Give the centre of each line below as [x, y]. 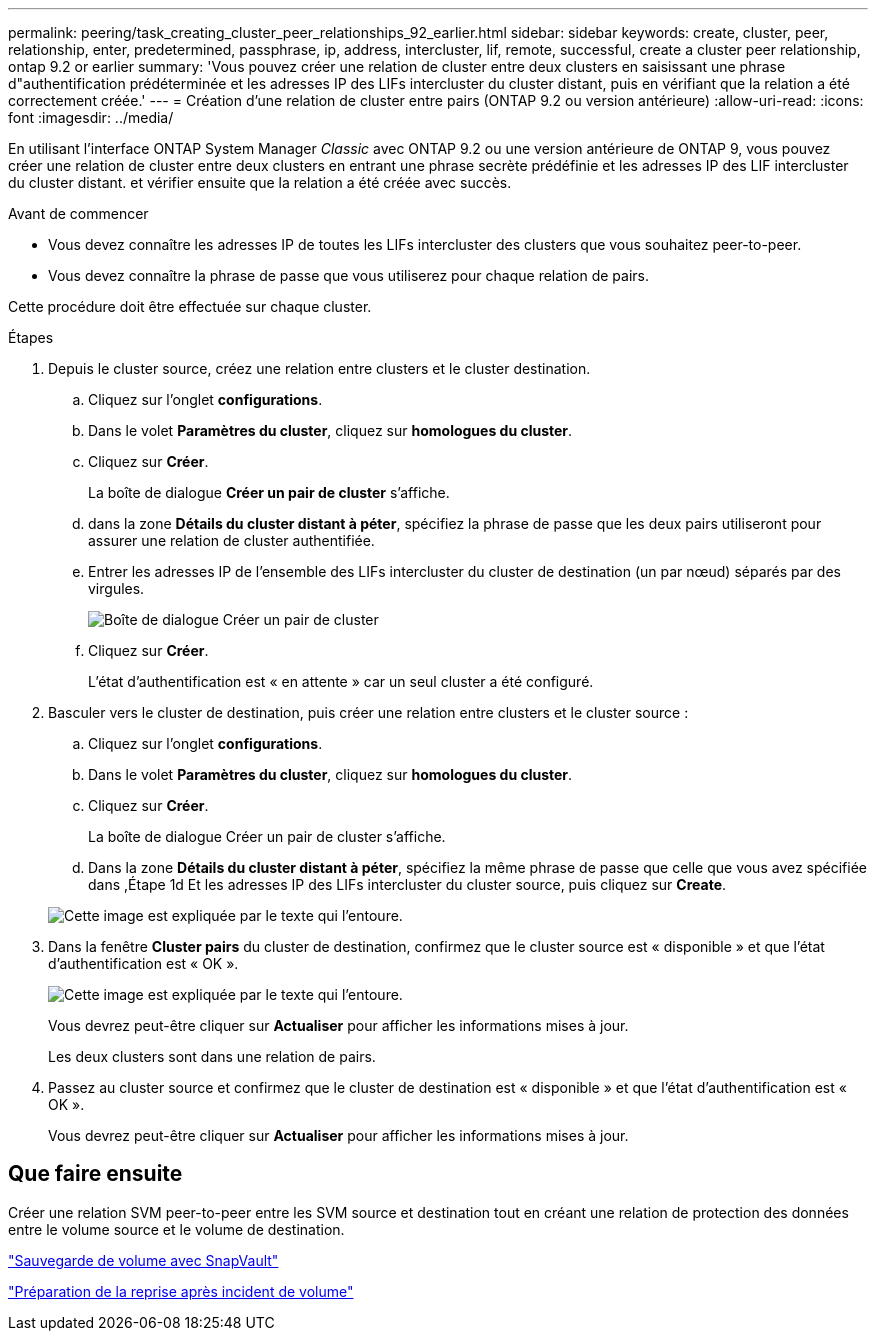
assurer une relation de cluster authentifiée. [231, 540]
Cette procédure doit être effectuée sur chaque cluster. [190, 306]
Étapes [31, 337]
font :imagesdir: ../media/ [91, 117]
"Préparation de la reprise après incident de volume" [181, 1291]
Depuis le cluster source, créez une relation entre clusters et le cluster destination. [319, 368]
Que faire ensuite [95, 1174]
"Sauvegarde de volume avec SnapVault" [143, 1260]
